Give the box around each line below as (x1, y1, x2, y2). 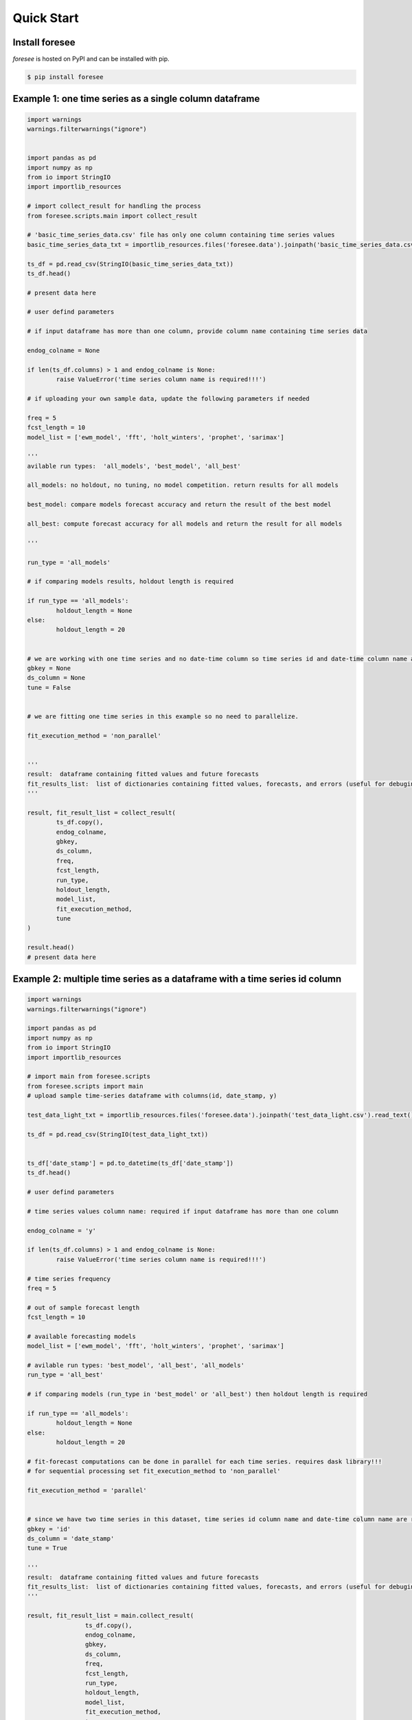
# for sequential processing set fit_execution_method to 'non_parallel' (27, 1468, 281, 1475)
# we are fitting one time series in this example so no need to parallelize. (27, 712, 299, 720)
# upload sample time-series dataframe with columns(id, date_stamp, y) (27, 1092, 277, 1100)
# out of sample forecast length (27, 1304, 140, 1311)
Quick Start (12, 10, 79, 25)
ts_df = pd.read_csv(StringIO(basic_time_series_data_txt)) (27, 260, 234, 268)
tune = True (27, 1545, 68, 1552)
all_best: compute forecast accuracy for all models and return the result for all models (27, 520, 343, 528)
